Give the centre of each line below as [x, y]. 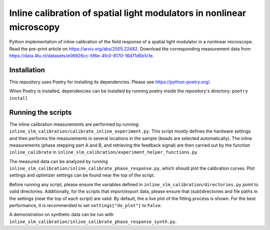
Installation [27, 70]
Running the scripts [40, 112]
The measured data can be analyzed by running [58, 161]
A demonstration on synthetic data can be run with [61, 215]
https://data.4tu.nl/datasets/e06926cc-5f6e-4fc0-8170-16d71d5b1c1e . [82, 56]
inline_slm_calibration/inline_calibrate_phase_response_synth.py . [93, 222]
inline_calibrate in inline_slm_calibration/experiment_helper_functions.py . [104, 152]
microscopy [34, 27]
